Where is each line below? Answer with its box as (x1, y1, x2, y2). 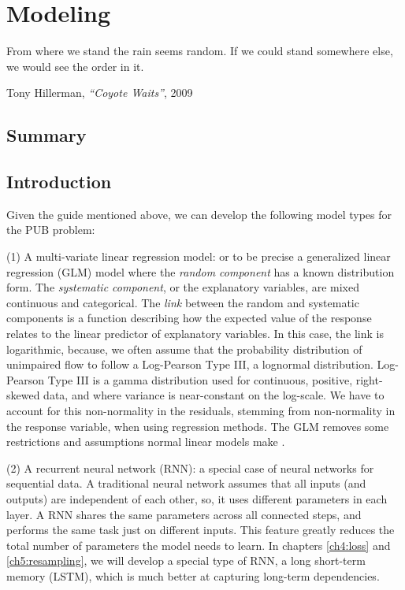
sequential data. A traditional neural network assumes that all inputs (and (6, 475, 366, 492)
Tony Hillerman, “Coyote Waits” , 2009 (6, 84, 193, 101)
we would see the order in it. (6, 58, 144, 74)
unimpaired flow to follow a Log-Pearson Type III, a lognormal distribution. (6, 356, 373, 373)
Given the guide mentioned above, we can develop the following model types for (6, 206, 392, 222)
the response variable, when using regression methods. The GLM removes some (6, 417, 389, 434)
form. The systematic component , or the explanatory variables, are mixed (6, 279, 360, 295)
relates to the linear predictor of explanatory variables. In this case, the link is (6, 325, 384, 342)
